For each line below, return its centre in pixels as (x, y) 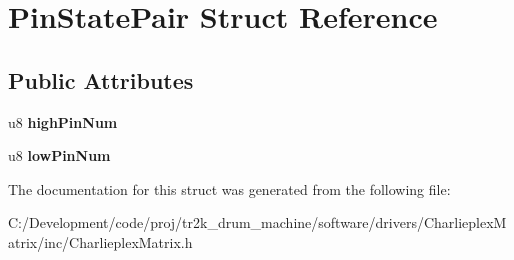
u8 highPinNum (63, 121)
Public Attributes (101, 79)
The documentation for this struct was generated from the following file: (229, 188)
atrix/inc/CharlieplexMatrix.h (100, 241)
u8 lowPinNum (59, 155)
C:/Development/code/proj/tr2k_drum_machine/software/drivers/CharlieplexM (257, 222)
